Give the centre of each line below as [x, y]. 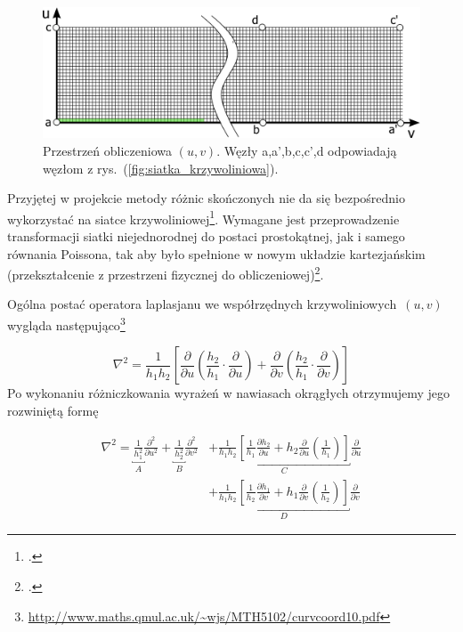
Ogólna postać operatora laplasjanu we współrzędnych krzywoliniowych [202, 304]
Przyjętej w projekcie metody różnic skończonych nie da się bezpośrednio [207, 198]
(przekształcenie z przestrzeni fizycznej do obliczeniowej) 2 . [166, 273]
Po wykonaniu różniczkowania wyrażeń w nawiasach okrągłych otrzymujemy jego [229, 393]
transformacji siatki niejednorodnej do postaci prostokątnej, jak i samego [206, 236]
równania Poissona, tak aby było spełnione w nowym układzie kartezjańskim [216, 253]
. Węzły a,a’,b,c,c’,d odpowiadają [307, 150]
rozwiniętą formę [53, 410]
